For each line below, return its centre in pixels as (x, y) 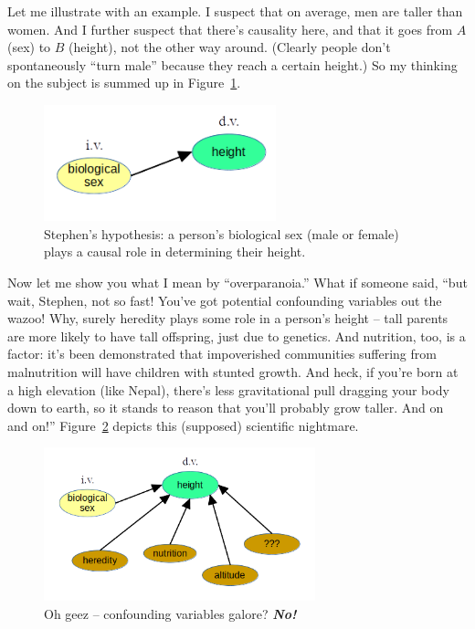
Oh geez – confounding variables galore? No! (170, 613)
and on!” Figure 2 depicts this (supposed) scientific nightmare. (183, 425)
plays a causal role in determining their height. (175, 252)
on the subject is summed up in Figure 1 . (124, 83)
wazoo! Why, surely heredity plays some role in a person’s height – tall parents (228, 318)
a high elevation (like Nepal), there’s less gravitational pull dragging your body (228, 389)
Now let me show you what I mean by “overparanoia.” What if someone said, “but (237, 282)
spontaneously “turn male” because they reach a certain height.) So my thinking (232, 64)
